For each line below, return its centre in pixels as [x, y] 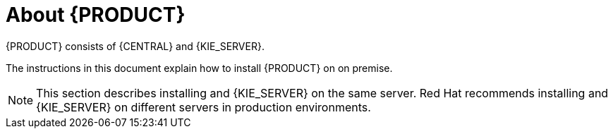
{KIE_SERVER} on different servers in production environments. [204, 107]
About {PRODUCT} [96, 15]
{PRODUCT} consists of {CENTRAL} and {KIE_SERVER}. [135, 46]
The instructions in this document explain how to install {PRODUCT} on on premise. [199, 68]
